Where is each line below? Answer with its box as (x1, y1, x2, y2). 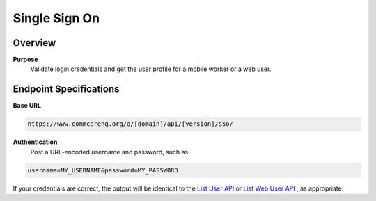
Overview (13, 37, 56, 49)
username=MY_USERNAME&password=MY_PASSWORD (27, 166, 179, 174)
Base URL (13, 102, 42, 110)
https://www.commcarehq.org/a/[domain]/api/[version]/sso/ (27, 120, 233, 128)
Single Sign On (13, 10, 100, 26)
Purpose (13, 56, 38, 64)
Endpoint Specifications (13, 83, 120, 95)
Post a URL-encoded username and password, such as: (30, 147, 191, 156)
